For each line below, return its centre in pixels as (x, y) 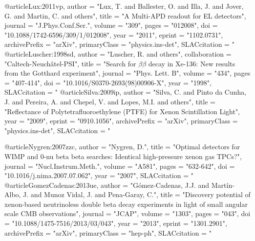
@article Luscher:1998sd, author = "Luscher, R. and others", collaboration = (118, 53)
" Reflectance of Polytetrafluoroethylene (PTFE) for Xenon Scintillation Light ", (122, 111)
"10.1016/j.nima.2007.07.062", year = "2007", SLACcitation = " (99, 175)
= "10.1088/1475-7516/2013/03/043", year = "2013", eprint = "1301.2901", (116, 223)
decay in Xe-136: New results (192, 63)
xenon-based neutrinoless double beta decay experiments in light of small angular (126, 204)
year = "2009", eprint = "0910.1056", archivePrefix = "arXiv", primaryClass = (121, 121)
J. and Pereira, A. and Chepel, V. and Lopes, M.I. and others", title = (110, 101)
